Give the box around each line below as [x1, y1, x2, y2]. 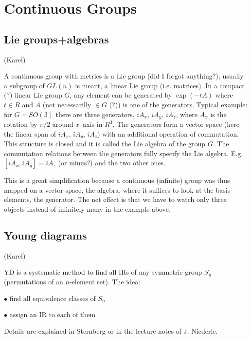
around [52, 119, 73, 129]
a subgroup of [4, 80, 45, 90]
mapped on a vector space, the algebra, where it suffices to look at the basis [4, 184, 231, 195]
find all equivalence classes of [9, 293, 96, 303]
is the [210, 109, 227, 119]
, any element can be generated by [70, 90, 172, 100]
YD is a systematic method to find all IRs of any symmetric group [4, 267, 202, 277]
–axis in [79, 119, 103, 129]
